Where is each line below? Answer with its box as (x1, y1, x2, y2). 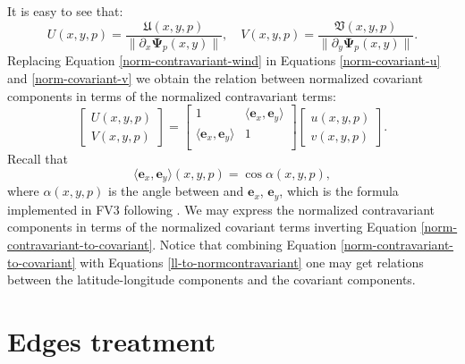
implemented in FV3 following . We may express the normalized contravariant (7, 199, 435, 218)
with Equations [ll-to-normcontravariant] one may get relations (80, 252, 424, 271)
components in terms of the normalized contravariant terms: (7, 86, 336, 105)
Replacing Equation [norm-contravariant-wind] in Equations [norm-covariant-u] (7, 51, 441, 70)
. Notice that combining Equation (152, 234, 337, 253)
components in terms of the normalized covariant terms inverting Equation (7, 217, 417, 236)
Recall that (7, 149, 68, 168)
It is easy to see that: (7, 2, 123, 20)
